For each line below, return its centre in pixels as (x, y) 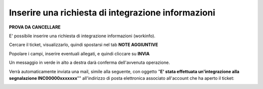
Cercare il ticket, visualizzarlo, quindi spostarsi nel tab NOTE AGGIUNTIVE (84, 45)
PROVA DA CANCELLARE (35, 27)
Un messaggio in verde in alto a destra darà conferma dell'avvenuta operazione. (89, 62)
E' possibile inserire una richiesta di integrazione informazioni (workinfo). (82, 36)
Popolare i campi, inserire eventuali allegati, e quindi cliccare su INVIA (79, 54)
